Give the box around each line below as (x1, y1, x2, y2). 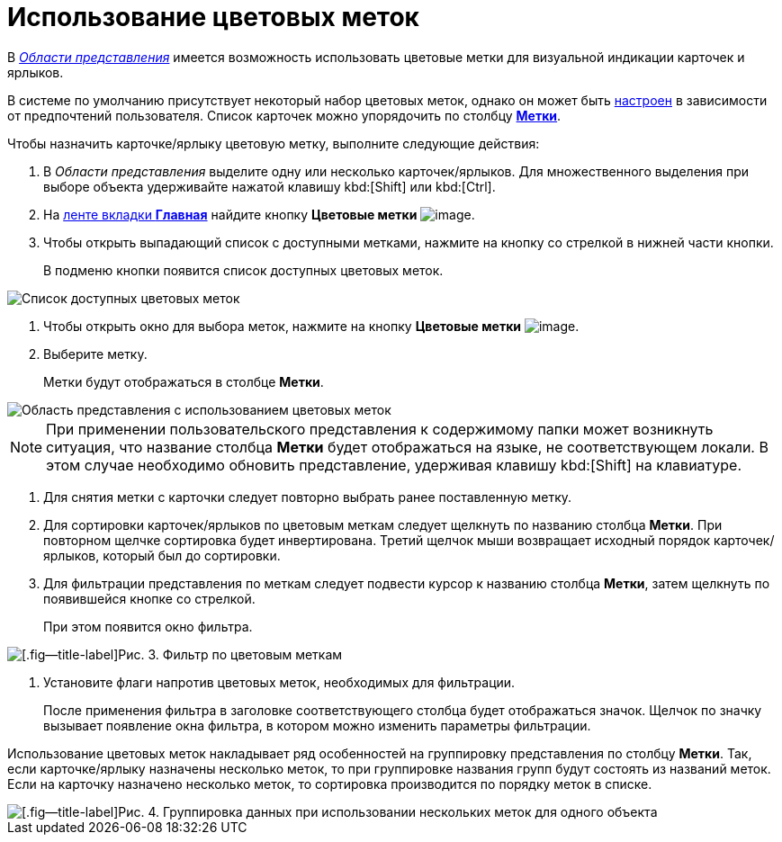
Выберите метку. (43, 345, 148, 362)
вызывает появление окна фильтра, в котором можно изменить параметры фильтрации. (43, 717, 591, 733)
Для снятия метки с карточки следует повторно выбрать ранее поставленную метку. (43, 488, 572, 505)
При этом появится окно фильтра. (43, 618, 253, 634)
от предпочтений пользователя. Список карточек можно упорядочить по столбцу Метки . (7, 107, 562, 123)
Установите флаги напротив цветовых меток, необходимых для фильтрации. (43, 674, 516, 690)
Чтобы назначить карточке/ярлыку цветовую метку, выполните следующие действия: (7, 135, 540, 151)
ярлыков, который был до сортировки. (43, 547, 281, 563)
